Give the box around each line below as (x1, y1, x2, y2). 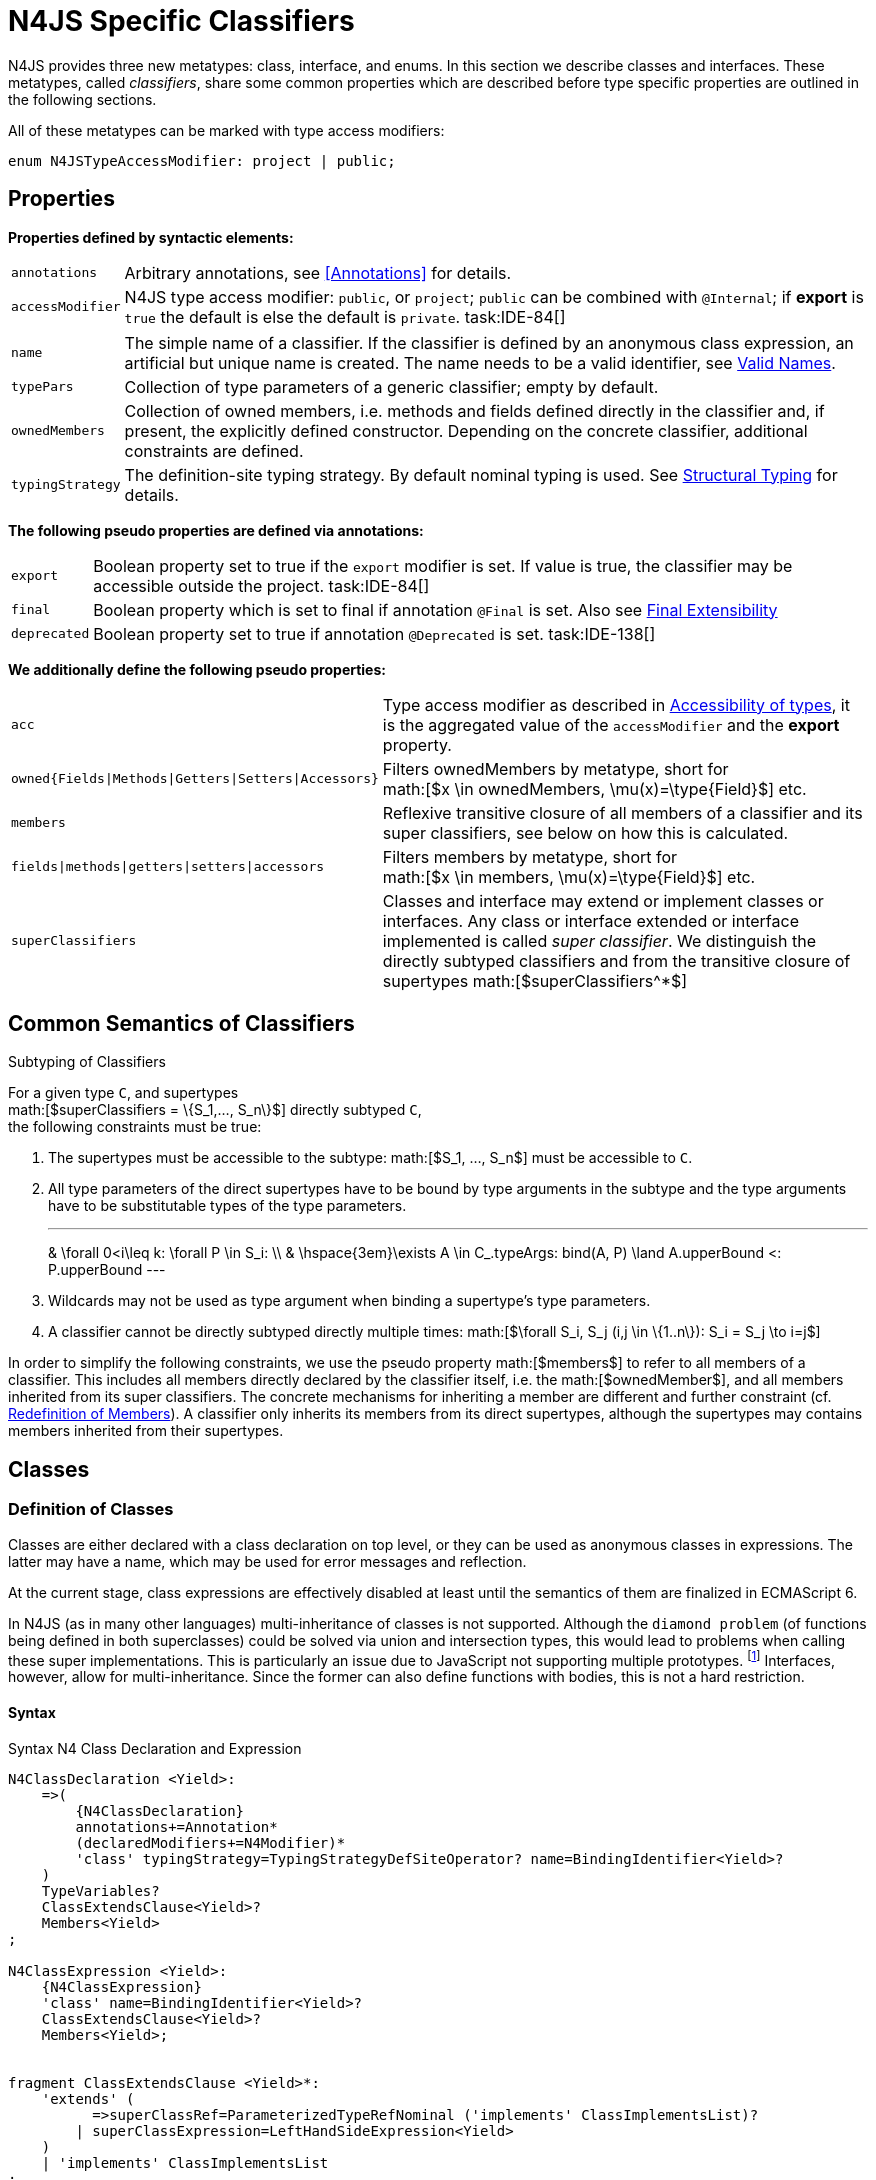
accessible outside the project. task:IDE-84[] (93, 575, 430, 596)
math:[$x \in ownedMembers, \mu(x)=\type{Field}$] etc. (382, 778, 807, 799)
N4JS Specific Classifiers (8, 4, 355, 38)
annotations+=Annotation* (75, 1818, 278, 1835)
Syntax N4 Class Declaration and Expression (8, 1739, 302, 1757)
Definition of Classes (8, 1499, 174, 1520)
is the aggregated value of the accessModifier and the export (382, 714, 840, 735)
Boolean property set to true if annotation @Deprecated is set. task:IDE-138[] (93, 623, 656, 644)
